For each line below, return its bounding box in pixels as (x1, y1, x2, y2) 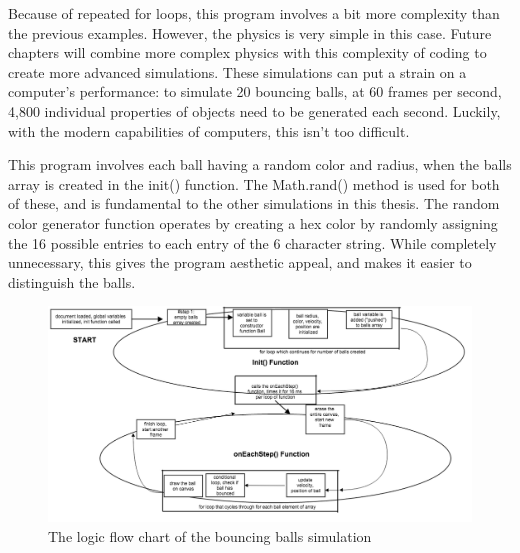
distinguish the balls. (8, 271, 136, 292)
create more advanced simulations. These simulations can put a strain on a (8, 61, 467, 82)
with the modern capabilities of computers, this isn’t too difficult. (8, 120, 410, 141)
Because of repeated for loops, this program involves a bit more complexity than (8, 3, 500, 23)
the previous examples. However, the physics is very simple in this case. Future (8, 22, 492, 43)
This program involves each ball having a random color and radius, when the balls (8, 154, 512, 175)
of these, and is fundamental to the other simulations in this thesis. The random (8, 193, 500, 214)
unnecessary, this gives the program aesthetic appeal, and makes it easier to (8, 252, 472, 273)
